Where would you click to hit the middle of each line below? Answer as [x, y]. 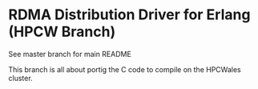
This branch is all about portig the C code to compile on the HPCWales [125, 69]
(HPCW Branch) [62, 32]
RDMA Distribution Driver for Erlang [129, 15]
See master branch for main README [70, 54]
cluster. [21, 78]
